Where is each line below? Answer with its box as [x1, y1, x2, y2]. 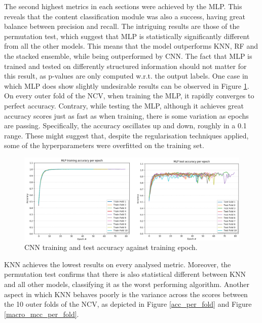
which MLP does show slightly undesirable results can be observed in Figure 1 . [4, 80, 249, 91]
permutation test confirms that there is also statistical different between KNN [4, 269, 246, 279]
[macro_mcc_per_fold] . [4, 308, 79, 319]
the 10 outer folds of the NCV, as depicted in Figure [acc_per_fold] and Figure [4, 299, 252, 309]
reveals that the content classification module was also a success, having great [4, 11, 245, 21]
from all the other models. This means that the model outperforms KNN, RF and [4, 41, 258, 51]
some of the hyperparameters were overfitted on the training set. [4, 140, 204, 151]
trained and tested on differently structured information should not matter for [4, 60, 247, 71]
